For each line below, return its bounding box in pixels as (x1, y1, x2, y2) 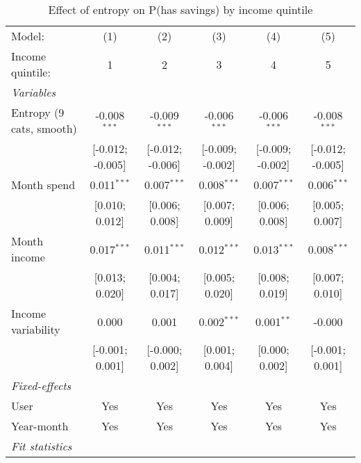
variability (11, 321, 60, 337)
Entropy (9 (11, 104, 65, 120)
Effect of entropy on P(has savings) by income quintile (48, 1, 313, 17)
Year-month (11, 418, 69, 434)
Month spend (11, 177, 76, 193)
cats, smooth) (11, 120, 77, 136)
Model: (11, 28, 45, 44)
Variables (11, 84, 56, 100)
